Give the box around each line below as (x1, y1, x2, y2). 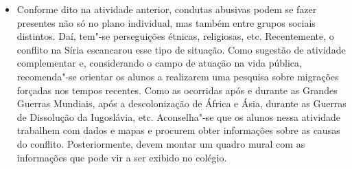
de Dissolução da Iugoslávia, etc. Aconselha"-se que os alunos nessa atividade (16, 109, 340, 124)
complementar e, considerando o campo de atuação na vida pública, (16, 56, 302, 70)
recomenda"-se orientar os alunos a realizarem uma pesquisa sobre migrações (16, 69, 339, 83)
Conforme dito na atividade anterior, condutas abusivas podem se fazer (16, 2, 317, 16)
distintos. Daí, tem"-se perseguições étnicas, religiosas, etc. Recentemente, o (16, 29, 334, 43)
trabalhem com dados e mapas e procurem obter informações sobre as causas (16, 123, 340, 137)
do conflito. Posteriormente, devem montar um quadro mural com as (16, 136, 305, 150)
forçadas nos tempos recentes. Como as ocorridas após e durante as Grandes (16, 82, 338, 97)
